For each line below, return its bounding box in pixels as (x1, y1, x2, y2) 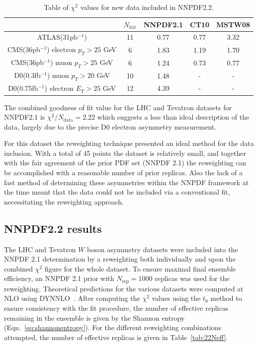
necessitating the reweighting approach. (4, 196, 124, 207)
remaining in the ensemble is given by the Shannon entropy (4, 312, 185, 323)
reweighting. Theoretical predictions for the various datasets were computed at (4, 283, 244, 293)
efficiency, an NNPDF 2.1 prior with (4, 273, 114, 283)
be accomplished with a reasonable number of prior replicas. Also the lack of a (4, 167, 243, 178)
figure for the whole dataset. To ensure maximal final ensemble (44, 263, 236, 274)
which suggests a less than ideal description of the (97, 112, 250, 122)
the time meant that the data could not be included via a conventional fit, (4, 187, 230, 197)
